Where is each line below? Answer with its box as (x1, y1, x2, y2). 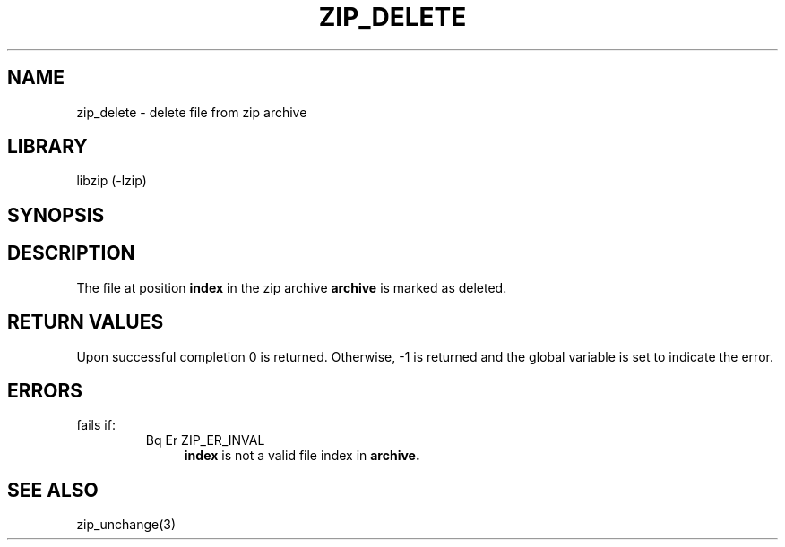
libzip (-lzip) (76, 173, 147, 189)
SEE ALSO (7, 478, 99, 501)
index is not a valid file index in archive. (184, 448, 420, 464)
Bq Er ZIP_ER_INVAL (145, 432, 265, 449)
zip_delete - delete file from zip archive (76, 104, 307, 120)
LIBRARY (7, 135, 88, 158)
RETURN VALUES (7, 311, 164, 334)
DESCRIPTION (7, 242, 135, 265)
